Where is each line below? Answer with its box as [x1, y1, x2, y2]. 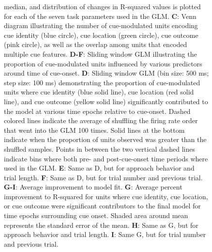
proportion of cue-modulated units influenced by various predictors [4, 58, 202, 68]
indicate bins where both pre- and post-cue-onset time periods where [4, 153, 208, 163]
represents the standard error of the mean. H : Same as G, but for [4, 220, 198, 230]
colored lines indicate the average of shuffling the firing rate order [4, 115, 198, 126]
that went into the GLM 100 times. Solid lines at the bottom [4, 125, 185, 135]
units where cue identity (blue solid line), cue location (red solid [4, 87, 194, 97]
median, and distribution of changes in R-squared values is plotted [4, 1, 201, 11]
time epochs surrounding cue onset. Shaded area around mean [4, 210, 188, 220]
